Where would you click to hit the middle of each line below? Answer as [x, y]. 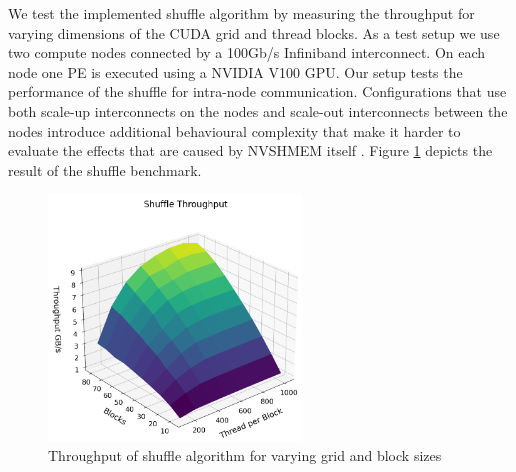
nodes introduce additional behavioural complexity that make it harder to [234, 130]
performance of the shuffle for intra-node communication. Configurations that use [257, 91]
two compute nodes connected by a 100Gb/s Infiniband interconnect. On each [247, 52]
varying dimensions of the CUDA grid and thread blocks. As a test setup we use [254, 32]
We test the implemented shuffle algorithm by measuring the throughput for [241, 13]
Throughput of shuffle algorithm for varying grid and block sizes [245, 455]
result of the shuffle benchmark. [105, 169]
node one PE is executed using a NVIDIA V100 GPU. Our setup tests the [235, 71]
